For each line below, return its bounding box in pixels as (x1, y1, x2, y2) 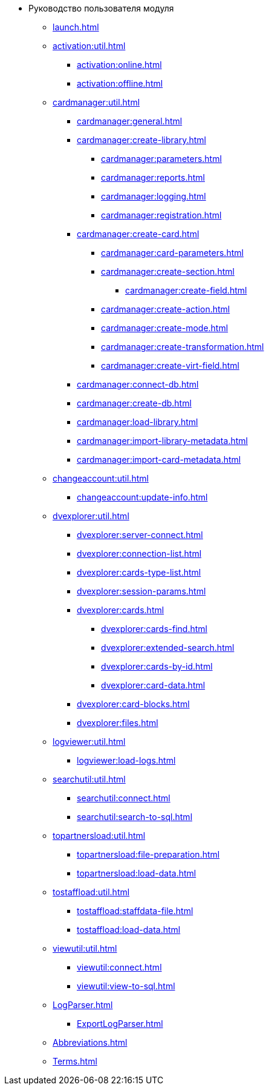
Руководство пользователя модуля (28, 3, 174, 13)
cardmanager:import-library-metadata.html (77, 436, 248, 446)
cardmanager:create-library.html (77, 135, 206, 145)
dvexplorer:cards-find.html (101, 624, 207, 634)
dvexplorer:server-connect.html (77, 530, 203, 540)
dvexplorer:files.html (77, 718, 158, 728)
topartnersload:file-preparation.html (77, 849, 220, 860)
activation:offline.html (77, 78, 163, 89)
